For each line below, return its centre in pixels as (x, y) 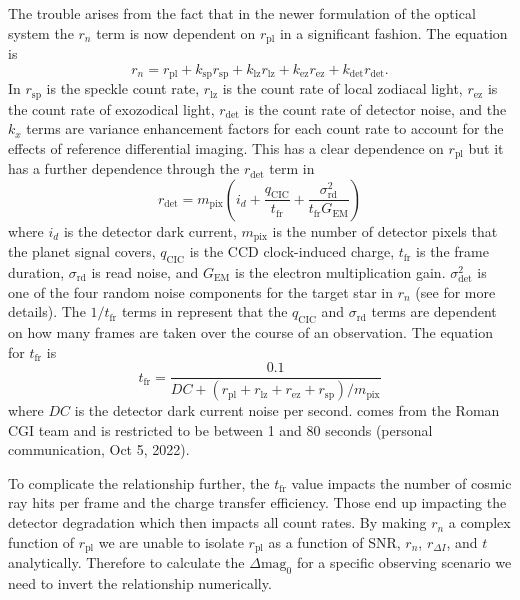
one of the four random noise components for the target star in (201, 291)
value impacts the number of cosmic (401, 482)
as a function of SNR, (334, 541)
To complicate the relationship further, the (139, 482)
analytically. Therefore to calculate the (126, 562)
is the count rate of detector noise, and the (375, 108)
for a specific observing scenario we (404, 562)
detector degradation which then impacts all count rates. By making (217, 522)
